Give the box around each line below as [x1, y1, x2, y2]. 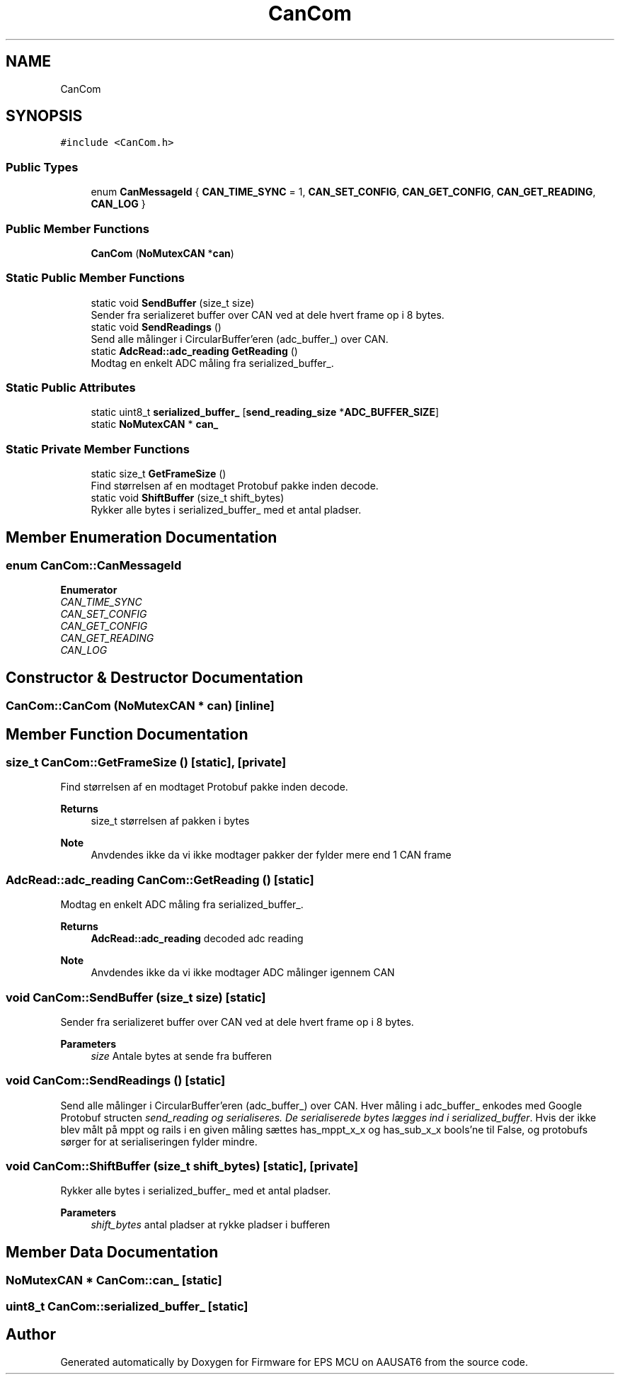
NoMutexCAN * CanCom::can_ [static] [6, 1273, 222, 1288]
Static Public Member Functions [6, 271, 185, 285]
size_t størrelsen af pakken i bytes [91, 815, 250, 827]
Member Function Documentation [6, 725, 248, 743]
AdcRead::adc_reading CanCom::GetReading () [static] [6, 872, 314, 887]
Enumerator [60, 584, 117, 596]
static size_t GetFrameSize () [91, 468, 226, 480]
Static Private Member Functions [6, 441, 190, 456]
